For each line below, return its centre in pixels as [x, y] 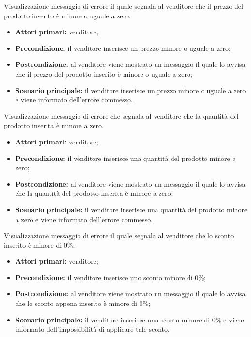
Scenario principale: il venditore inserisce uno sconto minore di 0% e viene [130, 319]
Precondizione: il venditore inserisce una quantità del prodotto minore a [125, 158]
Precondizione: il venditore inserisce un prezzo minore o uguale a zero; [123, 48]
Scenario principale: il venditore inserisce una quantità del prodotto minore [131, 209]
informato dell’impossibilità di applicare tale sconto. [92, 329]
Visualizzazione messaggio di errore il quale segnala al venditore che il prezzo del [124, 6]
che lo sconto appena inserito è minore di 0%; [83, 303]
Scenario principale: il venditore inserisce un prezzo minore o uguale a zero [131, 90]
